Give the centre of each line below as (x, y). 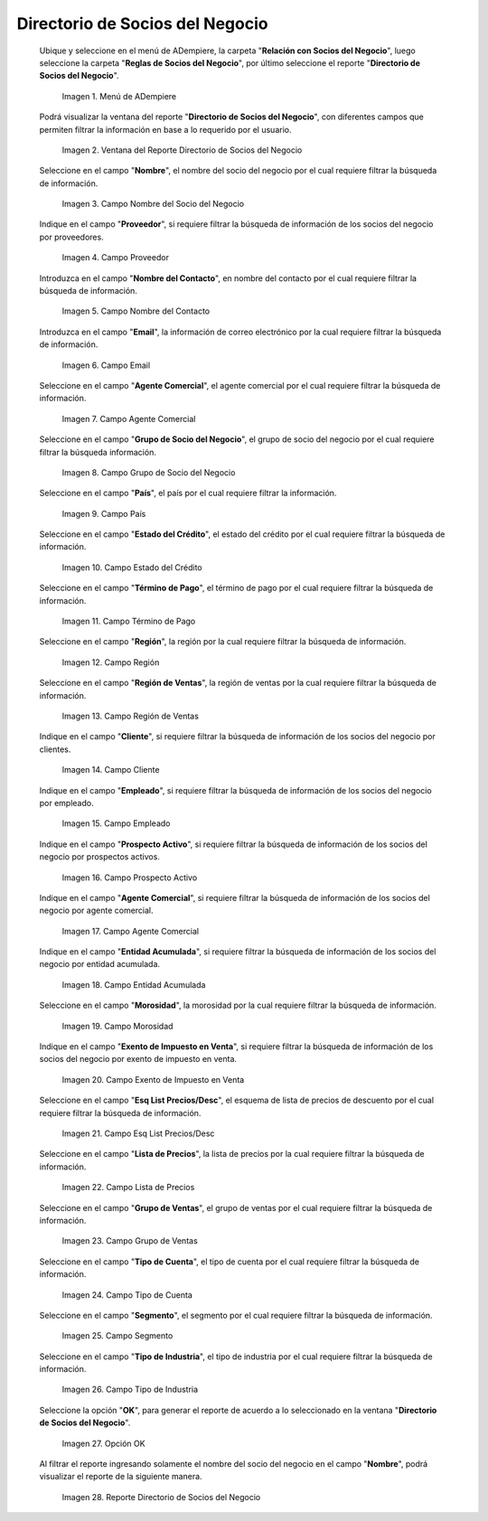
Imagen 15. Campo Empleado (116, 823)
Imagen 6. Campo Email (106, 365)
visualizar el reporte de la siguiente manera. (121, 1477)
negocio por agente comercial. (96, 911)
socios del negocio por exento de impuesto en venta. (138, 1059)
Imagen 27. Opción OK (103, 1443)
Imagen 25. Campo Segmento (117, 1336)
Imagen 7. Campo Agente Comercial (129, 418)
